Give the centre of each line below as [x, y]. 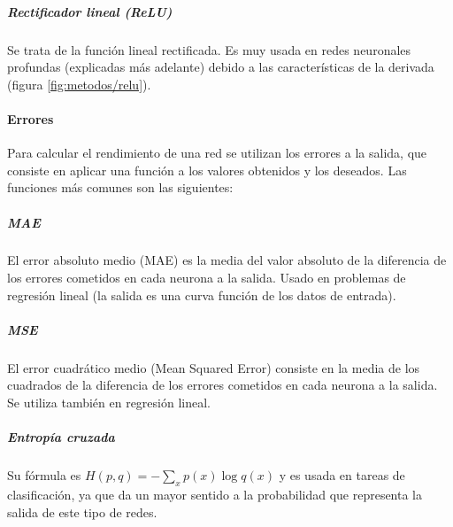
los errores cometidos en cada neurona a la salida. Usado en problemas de [207, 278]
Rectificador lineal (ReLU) [90, 11]
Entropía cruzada [61, 437]
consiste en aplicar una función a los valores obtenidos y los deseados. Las [207, 170]
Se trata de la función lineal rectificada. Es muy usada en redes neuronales [209, 49]
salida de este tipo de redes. [82, 511]
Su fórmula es [44, 475]
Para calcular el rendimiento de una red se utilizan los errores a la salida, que [217, 153]
